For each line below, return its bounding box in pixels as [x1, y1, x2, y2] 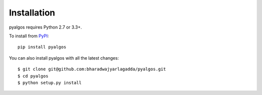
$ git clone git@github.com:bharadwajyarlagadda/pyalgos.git [17, 66, 166, 72]
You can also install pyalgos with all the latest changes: [9, 55, 119, 61]
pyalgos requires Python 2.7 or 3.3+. [9, 24, 82, 30]
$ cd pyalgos [17, 73, 49, 79]
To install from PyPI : [9, 33, 49, 39]
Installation [9, 7, 55, 18]
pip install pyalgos [17, 44, 66, 50]
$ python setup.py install [17, 80, 82, 85]
